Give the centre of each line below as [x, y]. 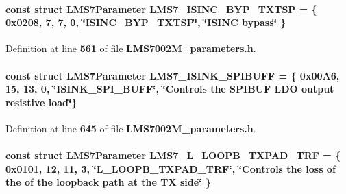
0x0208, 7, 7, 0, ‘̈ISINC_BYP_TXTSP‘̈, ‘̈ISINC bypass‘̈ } [146, 22]
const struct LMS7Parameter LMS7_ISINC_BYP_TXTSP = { [161, 9]
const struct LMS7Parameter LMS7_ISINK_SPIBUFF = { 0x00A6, [173, 75]
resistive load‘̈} [41, 102]
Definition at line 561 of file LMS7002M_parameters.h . [131, 48]
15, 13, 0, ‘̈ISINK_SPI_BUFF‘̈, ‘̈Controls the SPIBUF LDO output [170, 89]
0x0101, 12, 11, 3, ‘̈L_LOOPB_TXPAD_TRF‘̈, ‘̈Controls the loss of [171, 168]
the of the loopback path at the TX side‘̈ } [108, 182]
